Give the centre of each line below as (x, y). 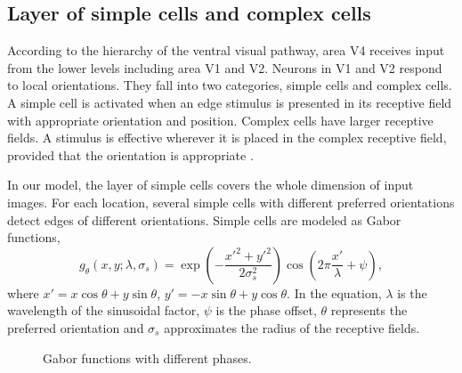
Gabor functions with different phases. (147, 357)
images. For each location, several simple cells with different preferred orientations (231, 202)
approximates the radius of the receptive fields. (292, 327)
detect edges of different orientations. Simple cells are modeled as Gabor (204, 219)
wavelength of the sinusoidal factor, (104, 310)
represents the (369, 310)
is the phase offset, (266, 310)
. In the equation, (334, 292)
